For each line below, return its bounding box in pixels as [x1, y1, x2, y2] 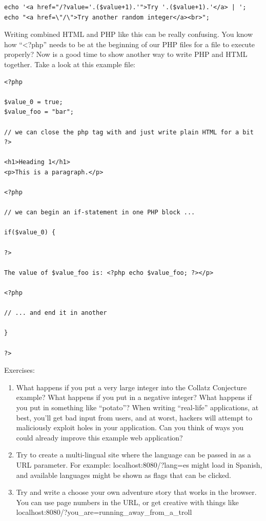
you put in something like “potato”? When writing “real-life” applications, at [16, 402, 259, 412]
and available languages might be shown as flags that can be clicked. [16, 469, 231, 480]
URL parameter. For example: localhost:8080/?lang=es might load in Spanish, [16, 459, 262, 470]
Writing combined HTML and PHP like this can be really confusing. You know [4, 29, 253, 39]
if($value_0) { [4, 229, 56, 236]
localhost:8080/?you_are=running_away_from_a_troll [16, 507, 192, 517]
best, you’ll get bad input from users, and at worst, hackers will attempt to [16, 412, 253, 423]
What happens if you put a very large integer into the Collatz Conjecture [16, 382, 247, 392]
